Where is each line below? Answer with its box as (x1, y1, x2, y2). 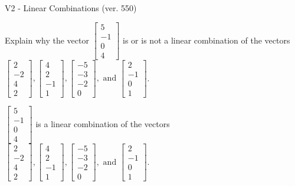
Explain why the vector (5, 34, 89, 46)
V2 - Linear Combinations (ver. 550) (5, 2, 137, 14)
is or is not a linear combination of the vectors (123, 34, 290, 46)
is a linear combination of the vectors (35, 117, 170, 129)
